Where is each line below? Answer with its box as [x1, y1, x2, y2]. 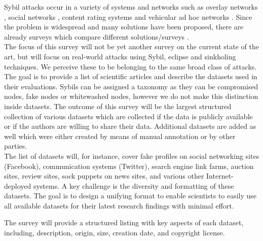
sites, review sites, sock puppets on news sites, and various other [4, 170, 204, 181]
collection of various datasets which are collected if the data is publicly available [4, 111, 253, 121]
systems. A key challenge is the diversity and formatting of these [33, 180, 234, 191]
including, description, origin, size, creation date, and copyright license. [4, 227, 225, 238]
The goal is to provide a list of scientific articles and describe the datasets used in [4, 71, 257, 82]
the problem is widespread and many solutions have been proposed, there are [4, 21, 244, 32]
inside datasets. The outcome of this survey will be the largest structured [4, 100, 232, 111]
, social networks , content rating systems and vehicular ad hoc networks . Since [4, 11, 252, 22]
